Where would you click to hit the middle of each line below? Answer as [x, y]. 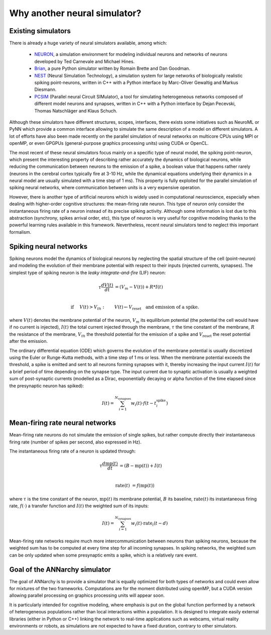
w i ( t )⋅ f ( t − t [144, 404]
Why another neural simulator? [75, 13]
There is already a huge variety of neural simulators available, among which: [88, 43]
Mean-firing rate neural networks [63, 423]
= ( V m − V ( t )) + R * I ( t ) [139, 288]
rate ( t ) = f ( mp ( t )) [135, 486]
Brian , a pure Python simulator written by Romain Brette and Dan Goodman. [112, 68]
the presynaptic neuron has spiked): [47, 386]
